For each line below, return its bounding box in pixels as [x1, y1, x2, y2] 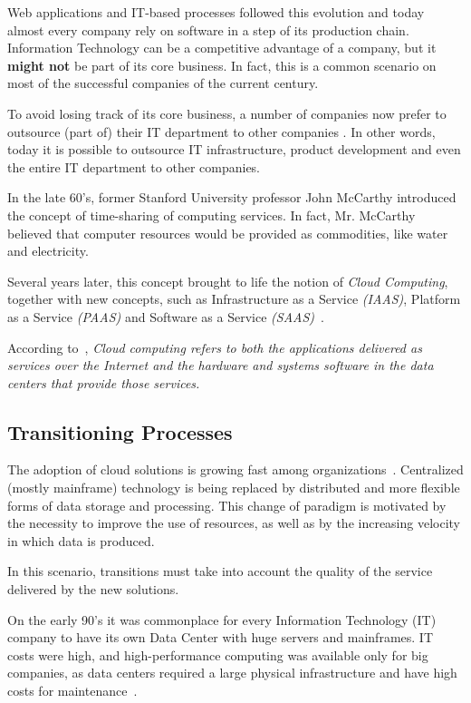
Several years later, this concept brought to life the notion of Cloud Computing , [7, 271, 448, 290]
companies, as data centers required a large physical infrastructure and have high [7, 663, 457, 682]
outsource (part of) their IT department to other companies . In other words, [7, 122, 436, 141]
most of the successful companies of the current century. [7, 73, 319, 93]
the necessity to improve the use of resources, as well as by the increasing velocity [7, 513, 461, 532]
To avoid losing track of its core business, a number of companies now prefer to [7, 103, 447, 122]
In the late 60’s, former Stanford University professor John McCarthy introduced [7, 188, 457, 207]
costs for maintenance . [7, 681, 138, 700]
